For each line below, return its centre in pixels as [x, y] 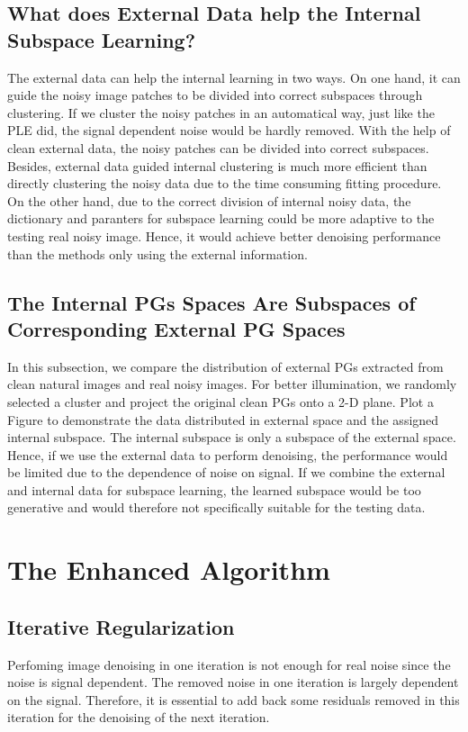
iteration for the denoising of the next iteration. [139, 717]
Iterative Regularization [121, 626]
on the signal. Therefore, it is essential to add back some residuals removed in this [234, 699]
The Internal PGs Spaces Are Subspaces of [211, 302]
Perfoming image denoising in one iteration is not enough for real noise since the [229, 664]
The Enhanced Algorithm [169, 569]
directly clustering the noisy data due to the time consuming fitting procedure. [225, 183]
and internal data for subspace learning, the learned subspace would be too [214, 489]
